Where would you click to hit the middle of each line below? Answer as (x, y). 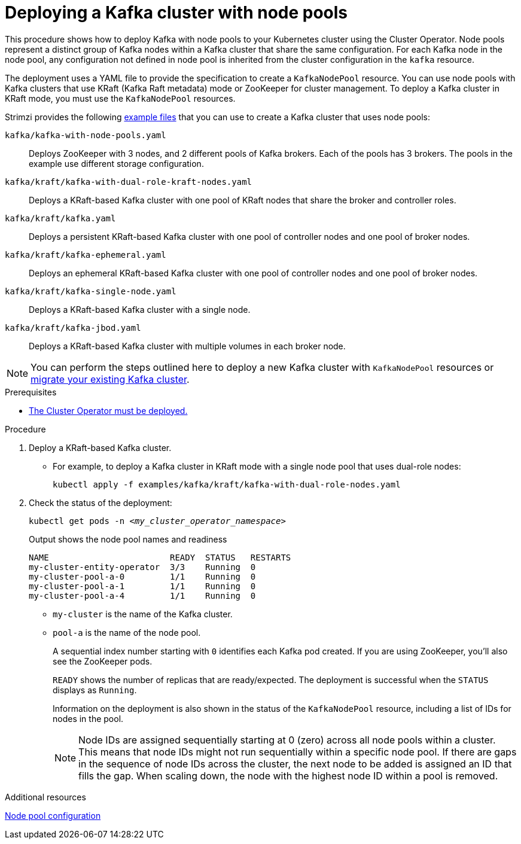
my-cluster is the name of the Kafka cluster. (143, 614)
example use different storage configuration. (116, 163)
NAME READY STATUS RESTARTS (160, 557)
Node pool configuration (53, 815)
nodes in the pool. (88, 718)
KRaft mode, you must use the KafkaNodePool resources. (120, 98)
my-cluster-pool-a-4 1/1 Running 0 (142, 595)
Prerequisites (31, 392)
